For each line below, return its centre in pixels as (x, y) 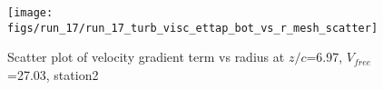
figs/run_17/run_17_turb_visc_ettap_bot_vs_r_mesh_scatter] (193, 28)
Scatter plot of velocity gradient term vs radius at (146, 57)
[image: (30, 13)
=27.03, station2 (53, 74)
